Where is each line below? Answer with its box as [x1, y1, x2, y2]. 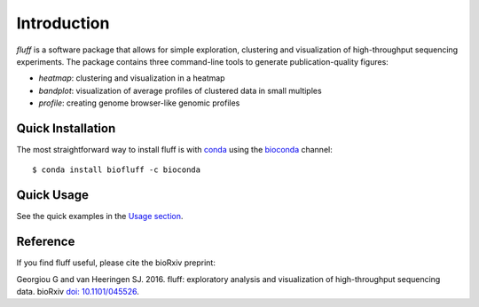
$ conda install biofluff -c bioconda [32, 165, 201, 175]
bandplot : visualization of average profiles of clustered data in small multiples [38, 85, 323, 96]
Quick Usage [16, 187, 89, 203]
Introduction [16, 13, 110, 33]
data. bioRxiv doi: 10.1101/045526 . [16, 287, 139, 296]
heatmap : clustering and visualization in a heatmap [38, 73, 225, 83]
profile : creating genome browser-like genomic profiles [38, 98, 240, 108]
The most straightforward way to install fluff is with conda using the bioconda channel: [16, 145, 333, 155]
